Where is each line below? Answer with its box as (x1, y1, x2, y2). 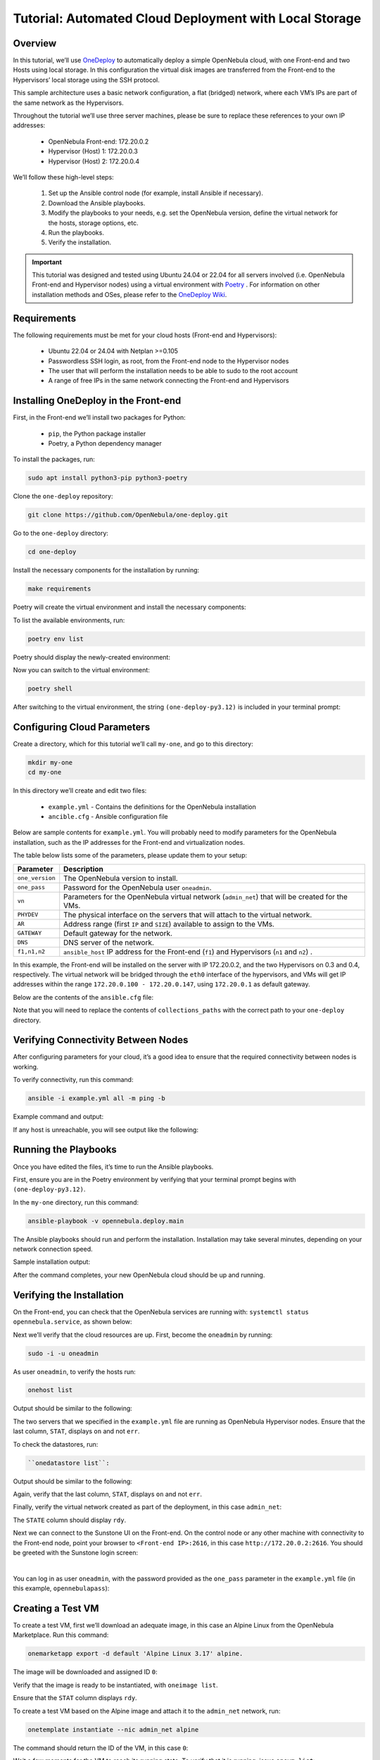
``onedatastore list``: (27, 1459, 110, 1467)
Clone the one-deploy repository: (13, 492, 113, 501)
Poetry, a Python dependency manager (48, 439, 162, 448)
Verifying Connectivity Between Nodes (13, 1034, 189, 1046)
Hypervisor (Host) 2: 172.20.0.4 (48, 157, 140, 165)
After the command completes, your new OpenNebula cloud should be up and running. (13, 1271, 265, 1279)
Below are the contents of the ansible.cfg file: (13, 993, 154, 1001)
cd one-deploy (27, 548, 77, 556)
